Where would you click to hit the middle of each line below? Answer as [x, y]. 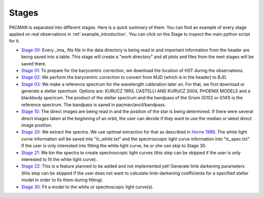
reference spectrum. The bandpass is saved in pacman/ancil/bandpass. [94, 105]
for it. [14, 41]
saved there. [34, 64]
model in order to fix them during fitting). [62, 180]
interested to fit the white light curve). [59, 159]
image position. [37, 125]
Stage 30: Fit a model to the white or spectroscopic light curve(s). [88, 187]
